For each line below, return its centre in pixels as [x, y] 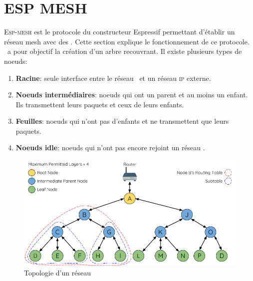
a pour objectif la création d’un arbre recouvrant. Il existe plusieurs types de [125, 51]
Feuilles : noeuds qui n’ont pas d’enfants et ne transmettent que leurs [122, 121]
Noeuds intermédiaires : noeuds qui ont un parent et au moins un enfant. [132, 95]
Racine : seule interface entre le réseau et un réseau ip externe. [113, 78]
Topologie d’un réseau [57, 272]
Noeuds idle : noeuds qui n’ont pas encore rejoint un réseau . [110, 147]
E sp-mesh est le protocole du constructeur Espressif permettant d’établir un [120, 32]
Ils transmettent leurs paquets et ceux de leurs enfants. [100, 104]
